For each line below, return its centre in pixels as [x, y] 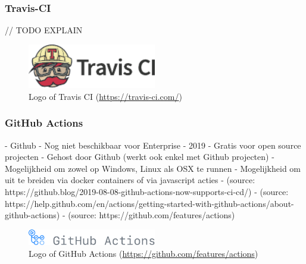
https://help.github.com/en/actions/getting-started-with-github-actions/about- [149, 203]
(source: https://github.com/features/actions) [152, 215]
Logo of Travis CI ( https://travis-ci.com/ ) [105, 96]
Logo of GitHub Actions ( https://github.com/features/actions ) [143, 253]
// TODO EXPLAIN [44, 30]
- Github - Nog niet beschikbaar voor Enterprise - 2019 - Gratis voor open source [153, 145]
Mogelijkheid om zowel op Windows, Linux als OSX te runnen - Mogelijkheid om [153, 168]
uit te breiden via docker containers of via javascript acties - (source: [130, 180]
